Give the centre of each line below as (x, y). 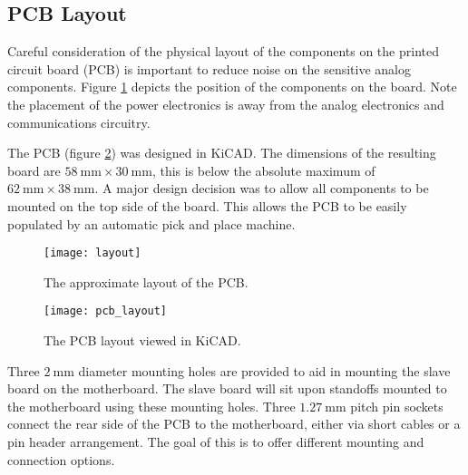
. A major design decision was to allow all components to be (262, 188)
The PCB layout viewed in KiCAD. (142, 340)
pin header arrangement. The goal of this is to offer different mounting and (216, 442)
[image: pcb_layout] (106, 311)
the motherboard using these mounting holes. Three (151, 406)
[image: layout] (93, 253)
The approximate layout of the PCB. (146, 281)
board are (34, 170)
